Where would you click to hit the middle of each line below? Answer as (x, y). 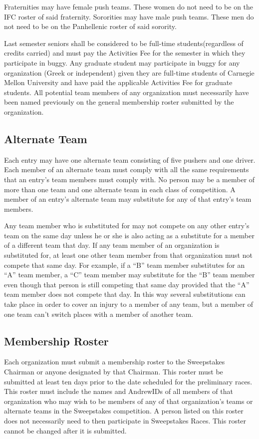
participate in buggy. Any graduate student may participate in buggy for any (122, 62)
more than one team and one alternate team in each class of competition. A (120, 189)
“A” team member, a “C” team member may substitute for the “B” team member (129, 275)
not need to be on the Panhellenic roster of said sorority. (90, 26)
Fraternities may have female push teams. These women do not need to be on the (129, 7)
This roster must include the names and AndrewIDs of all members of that (119, 391)
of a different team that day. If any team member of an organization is (112, 245)
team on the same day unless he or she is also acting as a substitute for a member (129, 235)
